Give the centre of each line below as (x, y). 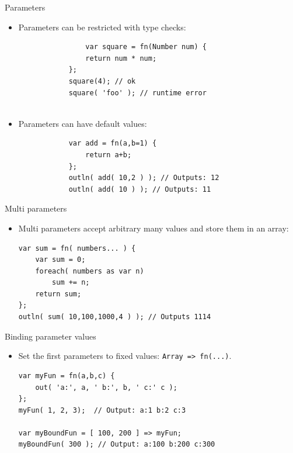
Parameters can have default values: (83, 123)
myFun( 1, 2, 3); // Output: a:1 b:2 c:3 (102, 410)
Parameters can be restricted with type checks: (102, 27)
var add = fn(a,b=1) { (113, 143)
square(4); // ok (102, 81)
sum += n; (71, 283)
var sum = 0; (60, 260)
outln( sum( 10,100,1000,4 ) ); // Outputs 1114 (115, 317)
